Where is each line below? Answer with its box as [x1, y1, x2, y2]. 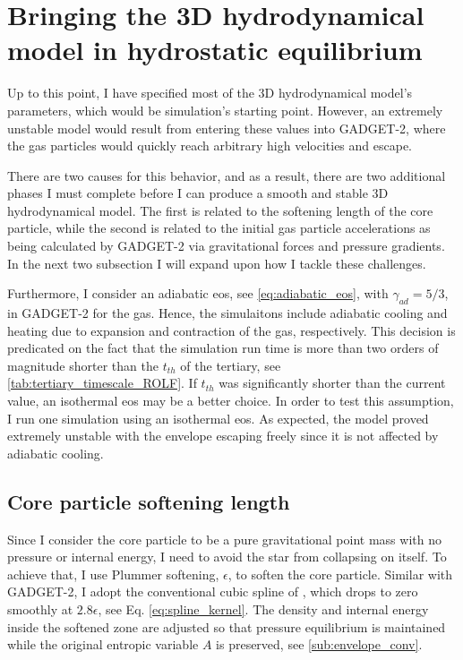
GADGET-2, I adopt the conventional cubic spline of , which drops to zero [7, 582, 418, 601]
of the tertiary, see [180, 356, 281, 374]
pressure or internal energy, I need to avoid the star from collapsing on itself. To [7, 547, 447, 566]
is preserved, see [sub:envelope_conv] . [216, 635, 423, 654]
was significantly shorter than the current [219, 373, 446, 392]
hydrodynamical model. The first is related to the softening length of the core [7, 201, 433, 219]
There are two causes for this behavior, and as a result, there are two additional [7, 166, 446, 184]
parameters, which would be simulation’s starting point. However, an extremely [7, 100, 443, 119]
